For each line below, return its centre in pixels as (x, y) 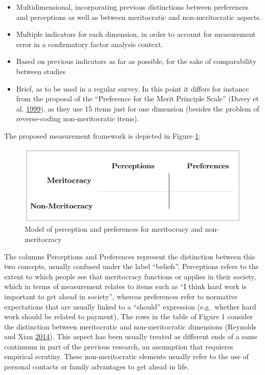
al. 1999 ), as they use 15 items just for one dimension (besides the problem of (138, 108)
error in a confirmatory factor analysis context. (90, 44)
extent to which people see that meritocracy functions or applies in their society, (130, 276)
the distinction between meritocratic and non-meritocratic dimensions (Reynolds (130, 326)
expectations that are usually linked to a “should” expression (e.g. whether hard (130, 306)
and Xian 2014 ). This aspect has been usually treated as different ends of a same (131, 336)
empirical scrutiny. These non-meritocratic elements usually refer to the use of (127, 356)
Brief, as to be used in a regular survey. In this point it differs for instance (132, 88)
